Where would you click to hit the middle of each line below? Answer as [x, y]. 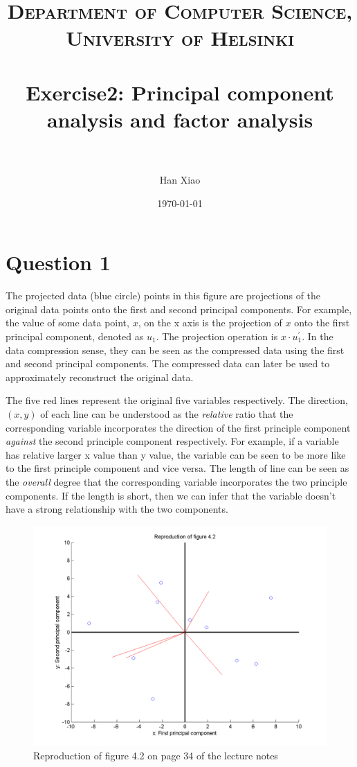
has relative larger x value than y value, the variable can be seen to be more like [176, 454]
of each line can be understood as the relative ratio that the [167, 413]
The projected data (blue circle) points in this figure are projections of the [163, 296]
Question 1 [58, 262]
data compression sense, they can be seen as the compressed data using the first [175, 350]
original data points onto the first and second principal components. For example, [179, 309]
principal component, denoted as [75, 336]
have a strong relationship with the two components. [117, 509]
